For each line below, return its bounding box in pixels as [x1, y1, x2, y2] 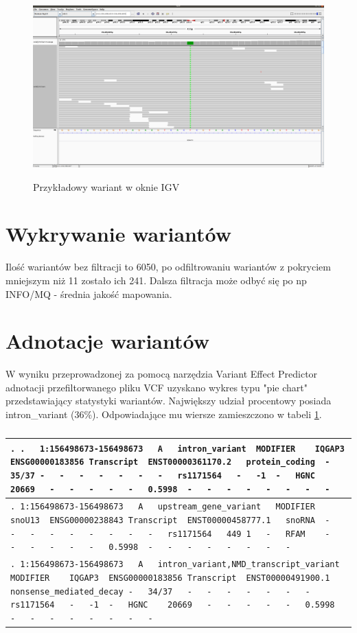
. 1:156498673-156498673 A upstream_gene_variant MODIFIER [10, 502, 315, 512]
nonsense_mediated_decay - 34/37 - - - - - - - [10, 586, 310, 597]
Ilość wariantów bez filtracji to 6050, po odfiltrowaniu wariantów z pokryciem [5, 260, 331, 274]
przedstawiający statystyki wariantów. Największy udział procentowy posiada [5, 393, 332, 408]
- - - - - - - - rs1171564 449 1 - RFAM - [10, 529, 330, 539]
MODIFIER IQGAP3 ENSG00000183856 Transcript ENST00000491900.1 [10, 573, 330, 584]
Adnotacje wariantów [5, 327, 209, 355]
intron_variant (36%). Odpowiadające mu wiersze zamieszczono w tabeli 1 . [5, 407, 322, 422]
